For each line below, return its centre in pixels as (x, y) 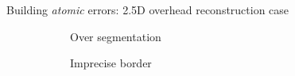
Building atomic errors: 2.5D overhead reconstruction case (148, 9)
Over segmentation (116, 36)
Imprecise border (111, 63)
